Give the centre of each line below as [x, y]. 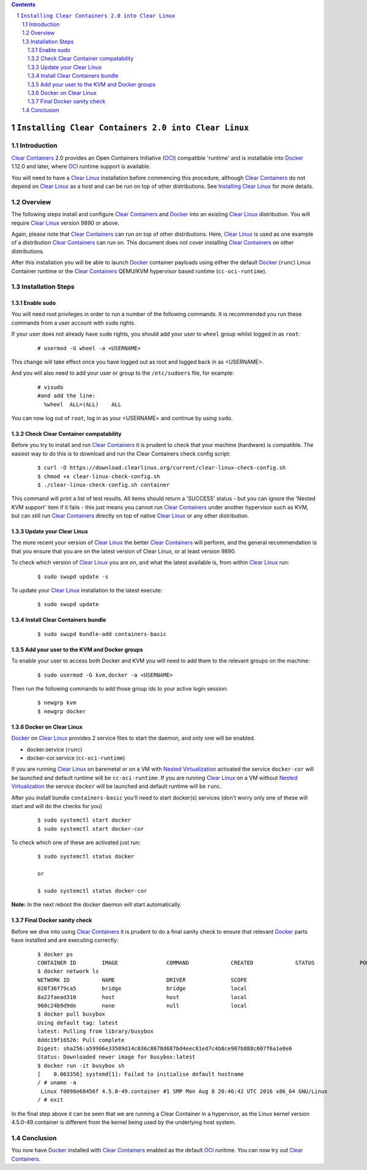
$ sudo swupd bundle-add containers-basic [102, 634]
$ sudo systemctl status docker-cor [92, 891]
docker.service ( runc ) [54, 749]
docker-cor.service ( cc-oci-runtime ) [76, 758]
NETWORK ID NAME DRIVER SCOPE [142, 980]
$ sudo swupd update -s [73, 576]
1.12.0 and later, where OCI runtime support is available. [81, 167]
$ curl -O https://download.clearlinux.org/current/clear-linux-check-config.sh [162, 468]
